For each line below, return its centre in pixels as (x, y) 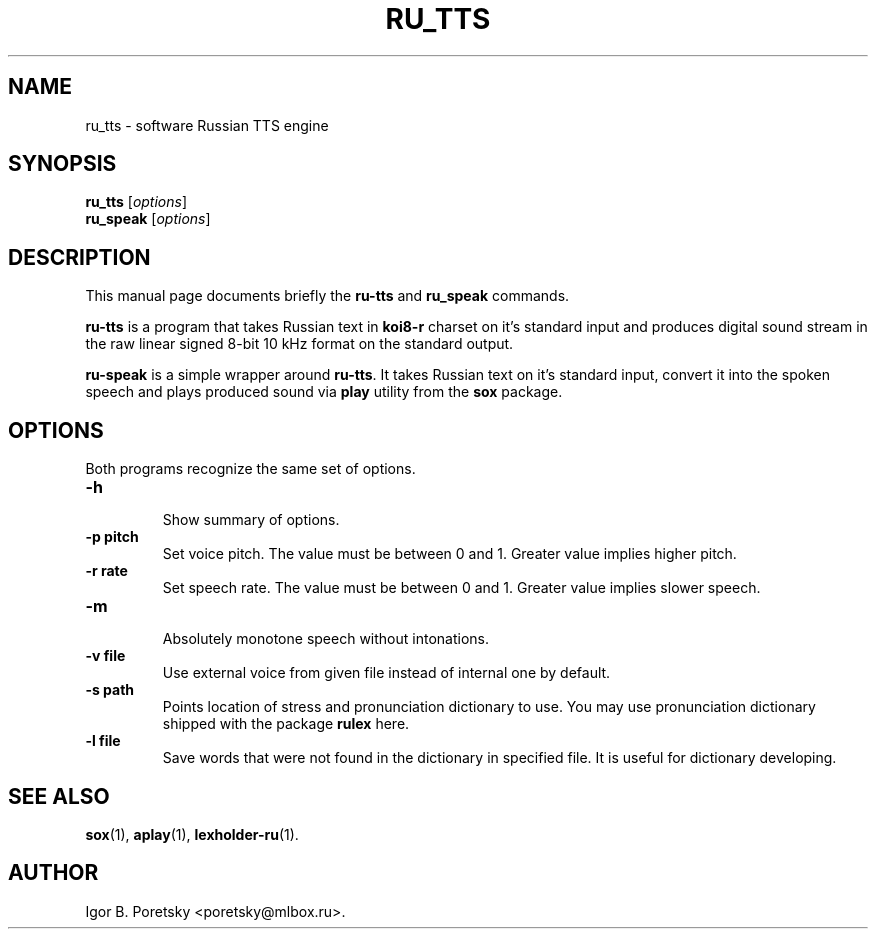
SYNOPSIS (62, 164)
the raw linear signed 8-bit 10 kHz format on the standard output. (299, 344)
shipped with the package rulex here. (286, 724)
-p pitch (112, 537)
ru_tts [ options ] (136, 202)
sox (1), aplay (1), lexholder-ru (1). (192, 834)
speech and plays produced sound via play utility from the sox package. (324, 392)
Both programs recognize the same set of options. (250, 469)
